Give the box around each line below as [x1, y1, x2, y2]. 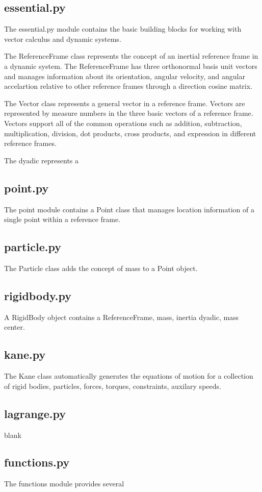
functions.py [4, 454, 70, 470]
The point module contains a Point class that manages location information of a [4, 204, 254, 214]
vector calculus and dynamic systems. [4, 33, 121, 44]
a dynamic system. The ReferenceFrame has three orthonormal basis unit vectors [4, 60, 257, 71]
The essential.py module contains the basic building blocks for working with [4, 23, 242, 34]
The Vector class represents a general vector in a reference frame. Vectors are [4, 97, 245, 108]
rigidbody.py [4, 287, 72, 303]
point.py [4, 180, 49, 195]
